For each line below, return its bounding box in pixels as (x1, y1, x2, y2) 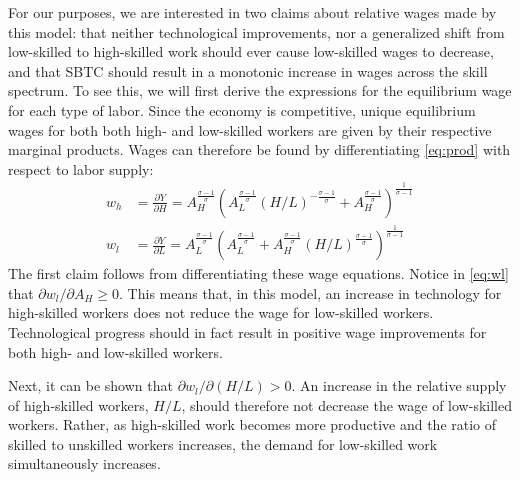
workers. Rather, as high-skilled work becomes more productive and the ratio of (8, 414, 497, 435)
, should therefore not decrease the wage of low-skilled (181, 394, 512, 415)
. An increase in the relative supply (291, 375, 507, 396)
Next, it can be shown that (8, 375, 173, 396)
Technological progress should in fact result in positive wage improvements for (8, 321, 487, 342)
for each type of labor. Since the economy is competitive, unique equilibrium (8, 99, 476, 120)
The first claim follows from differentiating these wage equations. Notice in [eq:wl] (8, 263, 509, 284)
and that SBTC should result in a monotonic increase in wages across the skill (8, 60, 488, 81)
